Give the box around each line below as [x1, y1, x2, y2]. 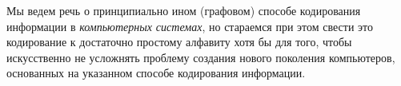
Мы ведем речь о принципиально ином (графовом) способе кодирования [6, 2, 361, 18]
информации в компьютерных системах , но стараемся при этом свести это [6, 18, 374, 34]
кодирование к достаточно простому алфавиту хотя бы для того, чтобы [6, 33, 352, 50]
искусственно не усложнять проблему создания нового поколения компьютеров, [6, 49, 395, 65]
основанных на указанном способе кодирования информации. [6, 64, 306, 81]
